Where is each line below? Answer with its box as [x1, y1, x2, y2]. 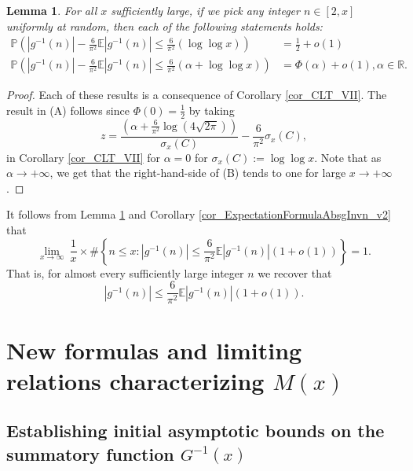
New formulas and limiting [6, 333, 302, 366]
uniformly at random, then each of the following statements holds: [6, 17, 323, 34]
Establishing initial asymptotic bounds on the [6, 418, 385, 443]
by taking [188, 101, 235, 118]
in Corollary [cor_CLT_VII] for [6, 149, 160, 165]
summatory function [6, 441, 174, 465]
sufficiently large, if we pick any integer [111, 2, 300, 18]
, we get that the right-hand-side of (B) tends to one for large [49, 164, 346, 181]
